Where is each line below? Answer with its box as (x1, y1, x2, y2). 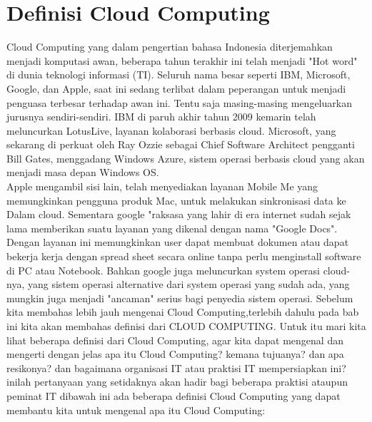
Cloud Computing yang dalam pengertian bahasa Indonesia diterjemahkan (6, 39, 333, 54)
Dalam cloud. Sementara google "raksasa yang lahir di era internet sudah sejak (6, 207, 351, 222)
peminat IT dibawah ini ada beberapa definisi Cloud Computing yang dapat (6, 388, 341, 403)
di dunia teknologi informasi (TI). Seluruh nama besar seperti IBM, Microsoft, (6, 67, 351, 82)
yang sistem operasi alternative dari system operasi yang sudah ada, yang (27, 277, 350, 292)
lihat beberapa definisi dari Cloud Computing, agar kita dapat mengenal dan (6, 332, 343, 347)
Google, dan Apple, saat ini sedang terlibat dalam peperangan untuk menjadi (6, 81, 346, 96)
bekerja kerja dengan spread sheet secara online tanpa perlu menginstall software (6, 249, 361, 264)
